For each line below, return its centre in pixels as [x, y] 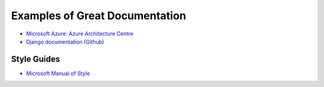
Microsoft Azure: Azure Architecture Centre [80, 34]
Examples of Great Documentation [99, 16]
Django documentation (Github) [65, 41]
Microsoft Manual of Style [58, 73]
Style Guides [35, 59]
